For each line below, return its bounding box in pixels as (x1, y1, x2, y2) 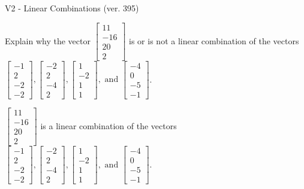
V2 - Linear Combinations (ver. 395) (5, 2, 139, 14)
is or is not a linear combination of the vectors (129, 34, 299, 47)
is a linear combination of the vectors (40, 119, 177, 132)
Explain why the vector (5, 34, 91, 47)
